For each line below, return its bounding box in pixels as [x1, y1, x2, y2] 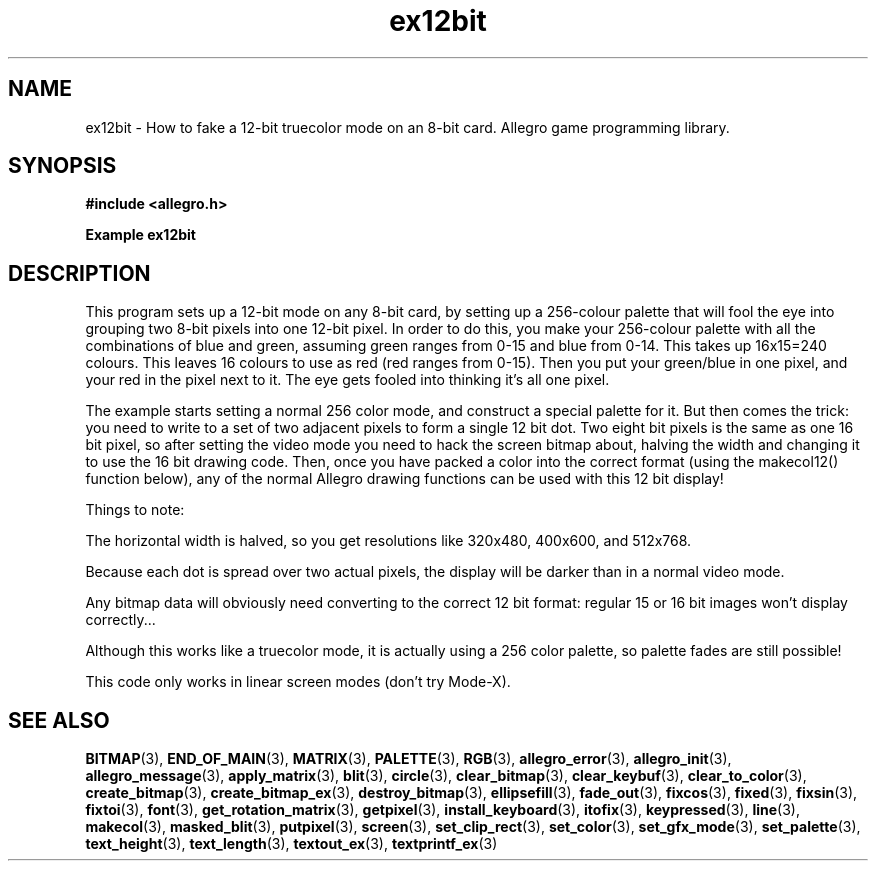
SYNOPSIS [8, 153, 117, 179]
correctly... [85, 611, 156, 629]
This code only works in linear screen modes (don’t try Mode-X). [85, 673, 511, 691]
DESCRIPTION [8, 260, 151, 286]
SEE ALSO [8, 707, 110, 733]
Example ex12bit [85, 226, 196, 244]
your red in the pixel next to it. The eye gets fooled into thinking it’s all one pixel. [85, 371, 610, 389]
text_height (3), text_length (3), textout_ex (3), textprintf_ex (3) [85, 835, 498, 853]
